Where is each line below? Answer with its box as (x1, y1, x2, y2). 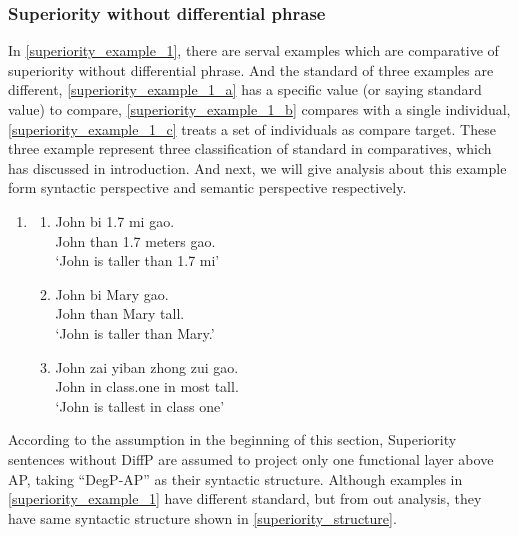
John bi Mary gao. (55, 283, 169, 304)
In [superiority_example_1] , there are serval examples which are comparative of (8, 40, 499, 61)
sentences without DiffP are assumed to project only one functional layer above (8, 448, 494, 469)
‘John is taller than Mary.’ (55, 322, 215, 343)
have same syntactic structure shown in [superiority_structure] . (8, 507, 397, 528)
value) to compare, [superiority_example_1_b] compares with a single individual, (8, 99, 511, 119)
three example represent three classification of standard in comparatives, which (8, 138, 492, 159)
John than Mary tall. (55, 303, 185, 324)
